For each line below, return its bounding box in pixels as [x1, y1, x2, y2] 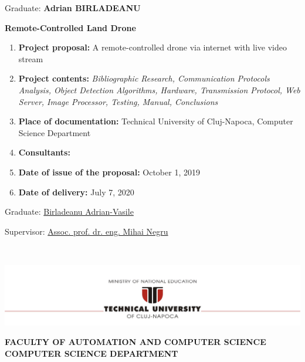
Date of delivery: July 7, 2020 [18, 185, 134, 198]
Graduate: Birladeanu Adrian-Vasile [5, 205, 134, 218]
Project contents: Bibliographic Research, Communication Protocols [18, 72, 270, 84]
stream [18, 52, 43, 65]
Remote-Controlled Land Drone [5, 21, 136, 33]
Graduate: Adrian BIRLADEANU [5, 2, 141, 13]
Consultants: [18, 146, 70, 158]
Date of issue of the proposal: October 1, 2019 [18, 165, 200, 178]
